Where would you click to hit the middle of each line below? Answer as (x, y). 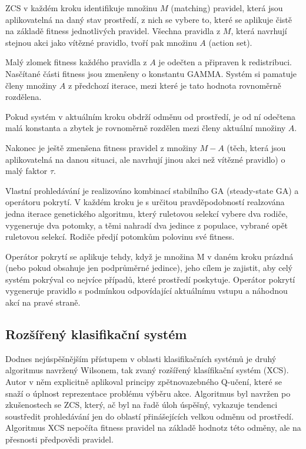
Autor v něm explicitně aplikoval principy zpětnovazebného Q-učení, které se (144, 382)
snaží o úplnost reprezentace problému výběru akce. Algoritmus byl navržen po (148, 393)
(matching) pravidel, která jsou (227, 8)
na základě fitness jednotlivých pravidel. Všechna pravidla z (113, 31)
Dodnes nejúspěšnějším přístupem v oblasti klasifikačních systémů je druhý (141, 358)
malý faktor (26, 171)
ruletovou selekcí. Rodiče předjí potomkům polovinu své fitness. (120, 237)
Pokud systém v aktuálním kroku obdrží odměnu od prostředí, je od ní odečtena (150, 116)
